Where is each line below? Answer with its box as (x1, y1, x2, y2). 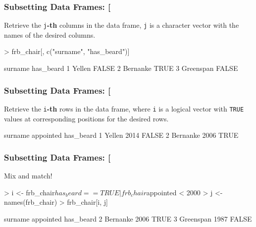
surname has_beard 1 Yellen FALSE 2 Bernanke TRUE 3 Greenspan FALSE (4, 63, 238, 73)
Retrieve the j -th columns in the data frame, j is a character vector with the (4, 20, 239, 30)
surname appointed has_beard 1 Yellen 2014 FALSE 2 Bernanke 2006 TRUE (4, 130, 239, 140)
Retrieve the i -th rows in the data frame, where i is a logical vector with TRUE (4, 103, 244, 113)
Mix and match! (4, 170, 52, 180)
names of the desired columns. (4, 29, 96, 40)
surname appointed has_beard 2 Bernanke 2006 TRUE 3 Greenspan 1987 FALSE (4, 213, 252, 224)
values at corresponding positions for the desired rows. (4, 113, 169, 123)
